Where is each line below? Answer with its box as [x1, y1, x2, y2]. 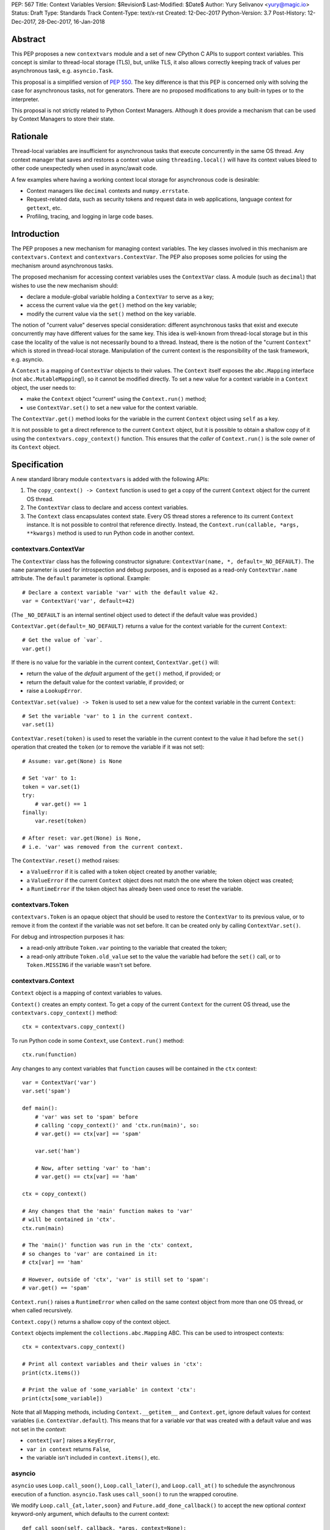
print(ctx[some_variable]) [22, 1395, 103, 1401]
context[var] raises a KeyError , [26, 1437, 116, 1444]
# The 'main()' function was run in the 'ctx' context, [22, 1242, 193, 1248]
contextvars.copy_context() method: [11, 1009, 118, 1017]
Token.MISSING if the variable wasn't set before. [26, 961, 152, 969]
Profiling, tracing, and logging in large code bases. [26, 213, 154, 220]
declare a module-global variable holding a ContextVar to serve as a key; [26, 293, 214, 300]
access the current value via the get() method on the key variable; [26, 302, 197, 309]
